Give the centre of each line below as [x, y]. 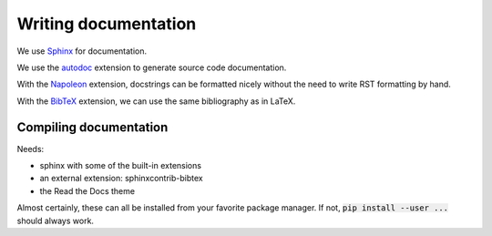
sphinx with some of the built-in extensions [121, 166]
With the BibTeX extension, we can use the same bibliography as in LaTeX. [156, 101]
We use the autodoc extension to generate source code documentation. [152, 67]
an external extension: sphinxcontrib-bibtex [122, 179]
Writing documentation [107, 24]
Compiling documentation [92, 127]
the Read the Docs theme [87, 190]
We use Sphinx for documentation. [82, 51]
